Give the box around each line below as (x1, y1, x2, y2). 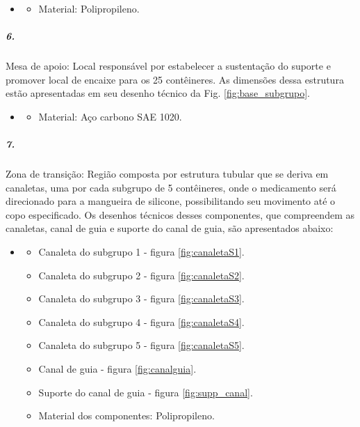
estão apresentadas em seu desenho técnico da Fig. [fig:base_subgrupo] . (6, 86, 310, 100)
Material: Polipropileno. (38, 1, 140, 15)
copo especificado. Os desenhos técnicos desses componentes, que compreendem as (6, 207, 354, 222)
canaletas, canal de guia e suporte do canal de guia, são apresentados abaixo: (6, 221, 334, 235)
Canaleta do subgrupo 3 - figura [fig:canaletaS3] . (38, 291, 245, 306)
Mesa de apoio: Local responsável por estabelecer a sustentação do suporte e (6, 59, 331, 73)
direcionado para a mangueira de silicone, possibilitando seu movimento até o (6, 194, 336, 208)
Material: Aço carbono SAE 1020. (38, 109, 182, 123)
